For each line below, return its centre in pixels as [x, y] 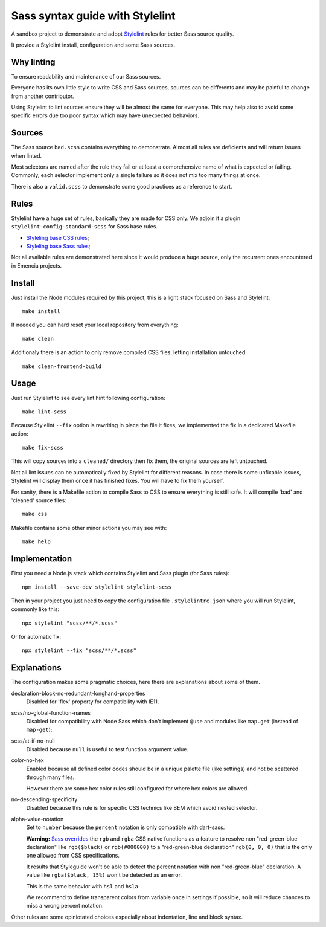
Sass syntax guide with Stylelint [93, 16]
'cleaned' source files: [39, 500]
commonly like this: [35, 609]
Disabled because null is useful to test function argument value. [107, 749]
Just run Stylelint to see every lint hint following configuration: [88, 398]
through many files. [50, 777]
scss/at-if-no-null [33, 741]
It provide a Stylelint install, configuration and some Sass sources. [93, 45]
